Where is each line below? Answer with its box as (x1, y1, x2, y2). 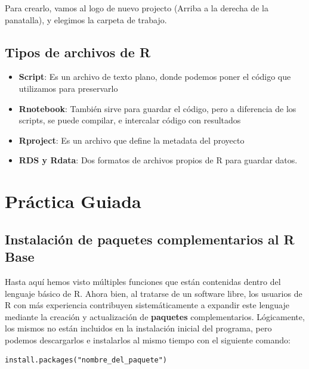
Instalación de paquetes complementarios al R (5, 230, 295, 248)
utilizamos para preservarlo (18, 82, 118, 94)
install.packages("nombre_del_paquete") (5, 356, 168, 365)
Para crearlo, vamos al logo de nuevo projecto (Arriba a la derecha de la (5, 2, 268, 14)
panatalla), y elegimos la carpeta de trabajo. (5, 13, 167, 26)
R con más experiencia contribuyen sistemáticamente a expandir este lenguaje (5, 299, 289, 311)
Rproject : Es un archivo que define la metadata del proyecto (18, 134, 245, 146)
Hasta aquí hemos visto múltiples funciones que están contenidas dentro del (5, 275, 281, 287)
